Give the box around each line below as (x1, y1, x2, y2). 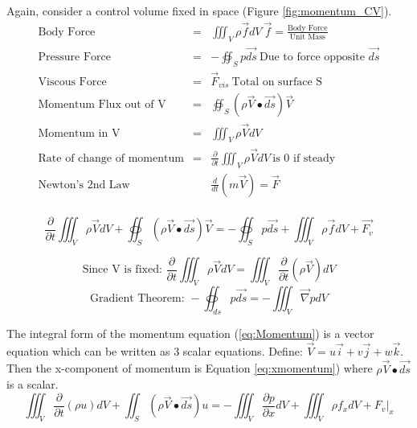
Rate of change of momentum (38, 152, 184, 164)
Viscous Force (38, 76, 107, 88)
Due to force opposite (260, 51, 365, 63)
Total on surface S (231, 76, 323, 88)
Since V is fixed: (82, 264, 162, 276)
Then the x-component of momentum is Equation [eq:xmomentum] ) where (6, 360, 373, 377)
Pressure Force (38, 51, 111, 63)
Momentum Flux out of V (38, 99, 166, 111)
